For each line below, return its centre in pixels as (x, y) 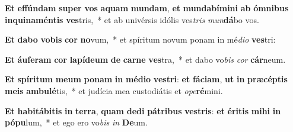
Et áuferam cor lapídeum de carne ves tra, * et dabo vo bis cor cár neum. (145, 59)
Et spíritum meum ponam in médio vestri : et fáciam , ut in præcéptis (146, 79)
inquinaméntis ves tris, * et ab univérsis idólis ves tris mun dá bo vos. (132, 19)
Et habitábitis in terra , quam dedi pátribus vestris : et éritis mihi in (143, 110)
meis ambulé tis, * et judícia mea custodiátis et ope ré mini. (114, 90)
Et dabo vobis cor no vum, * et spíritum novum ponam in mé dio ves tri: (140, 39)
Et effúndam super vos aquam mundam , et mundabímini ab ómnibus (147, 8)
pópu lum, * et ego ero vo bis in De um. (76, 122)
